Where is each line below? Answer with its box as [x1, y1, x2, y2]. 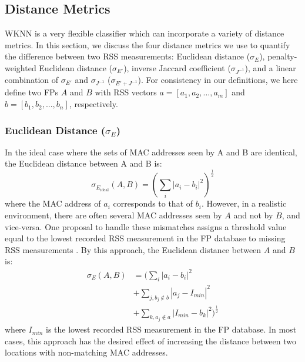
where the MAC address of [5, 197, 101, 210]
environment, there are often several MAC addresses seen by [5, 209, 222, 221]
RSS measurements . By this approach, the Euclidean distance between [5, 243, 262, 255]
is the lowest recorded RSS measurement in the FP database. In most [45, 323, 297, 336]
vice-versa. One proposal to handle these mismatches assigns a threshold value [5, 220, 287, 233]
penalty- [267, 50, 297, 62]
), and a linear [244, 61, 296, 74]
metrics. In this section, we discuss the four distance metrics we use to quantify [5, 38, 290, 51]
